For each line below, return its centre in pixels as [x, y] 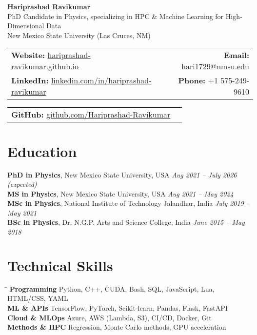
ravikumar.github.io [45, 66]
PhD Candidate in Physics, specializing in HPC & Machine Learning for [116, 16]
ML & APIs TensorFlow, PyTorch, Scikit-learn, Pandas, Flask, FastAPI [118, 307]
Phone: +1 [198, 80]
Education [42, 151]
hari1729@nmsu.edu [215, 66]
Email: [237, 55]
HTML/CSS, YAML [38, 298]
